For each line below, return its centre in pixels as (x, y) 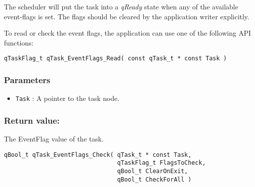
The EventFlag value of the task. (54, 139)
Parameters (27, 79)
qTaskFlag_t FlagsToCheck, (162, 163)
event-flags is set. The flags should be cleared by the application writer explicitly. (127, 16)
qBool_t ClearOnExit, (153, 171)
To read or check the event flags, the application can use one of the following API (127, 33)
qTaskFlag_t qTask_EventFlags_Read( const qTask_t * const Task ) (116, 59)
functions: (19, 42)
